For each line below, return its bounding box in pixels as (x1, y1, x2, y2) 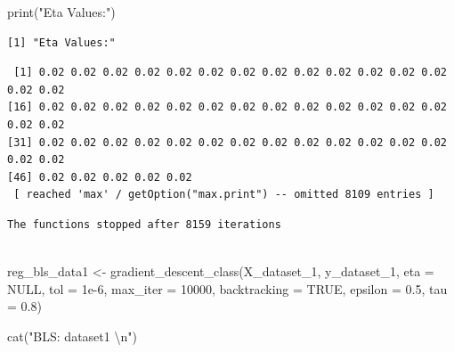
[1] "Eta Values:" (7, 36, 116, 49)
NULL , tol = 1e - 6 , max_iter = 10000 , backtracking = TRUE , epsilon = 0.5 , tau (7, 279, 448, 298)
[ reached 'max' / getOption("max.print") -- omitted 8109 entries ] (13, 188, 434, 201)
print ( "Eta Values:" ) (7, 3, 116, 20)
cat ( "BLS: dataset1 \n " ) (7, 326, 137, 345)
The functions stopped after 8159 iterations (7, 217, 281, 231)
